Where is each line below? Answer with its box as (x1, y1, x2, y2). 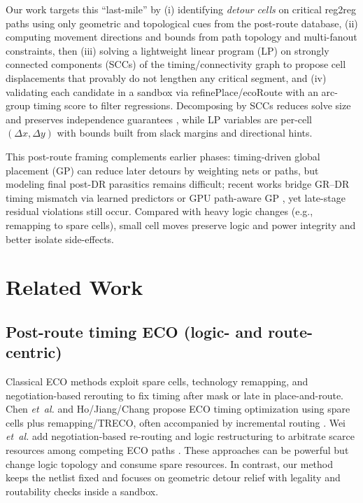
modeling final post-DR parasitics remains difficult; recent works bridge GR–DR (6, 177, 350, 191)
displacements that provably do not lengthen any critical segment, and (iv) (6, 70, 327, 85)
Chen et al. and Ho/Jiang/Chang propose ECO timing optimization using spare (6, 401, 350, 416)
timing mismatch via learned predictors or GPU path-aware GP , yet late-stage (6, 190, 346, 205)
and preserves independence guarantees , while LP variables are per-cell (6, 111, 313, 126)
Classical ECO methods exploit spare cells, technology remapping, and (6, 374, 308, 389)
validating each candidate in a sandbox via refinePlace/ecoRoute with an (6, 84, 318, 99)
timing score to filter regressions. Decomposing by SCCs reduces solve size (33, 98, 351, 113)
